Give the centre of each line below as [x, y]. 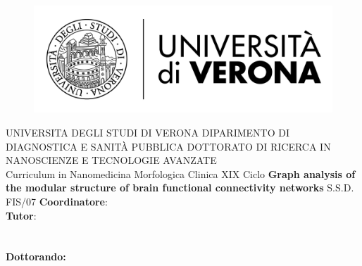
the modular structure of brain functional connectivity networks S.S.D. [180, 188]
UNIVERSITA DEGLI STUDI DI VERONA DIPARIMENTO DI [148, 132]
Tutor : [21, 215]
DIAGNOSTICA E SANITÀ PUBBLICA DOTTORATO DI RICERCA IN [168, 146]
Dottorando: [36, 256]
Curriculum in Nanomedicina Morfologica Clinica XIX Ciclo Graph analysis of [181, 173]
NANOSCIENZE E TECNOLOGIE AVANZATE [111, 160]
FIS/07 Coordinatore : [57, 201]
